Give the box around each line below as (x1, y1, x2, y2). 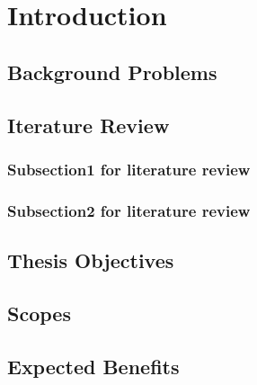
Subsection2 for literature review (7, 199, 251, 221)
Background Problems (7, 58, 217, 85)
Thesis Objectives (7, 246, 174, 274)
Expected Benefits (7, 352, 180, 380)
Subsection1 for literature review (7, 157, 251, 180)
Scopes (7, 299, 71, 327)
